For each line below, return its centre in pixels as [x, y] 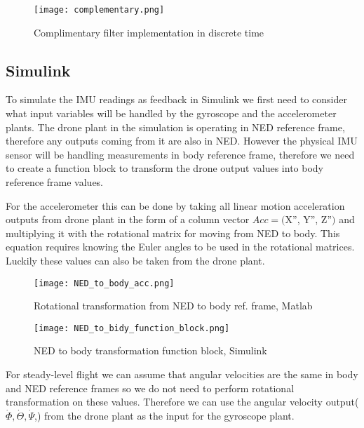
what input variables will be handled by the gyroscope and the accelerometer [171, 113]
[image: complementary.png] [99, 10]
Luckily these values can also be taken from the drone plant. [135, 260]
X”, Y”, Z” [309, 219]
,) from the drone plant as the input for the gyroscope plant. [164, 415]
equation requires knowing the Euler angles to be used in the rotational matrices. [180, 247]
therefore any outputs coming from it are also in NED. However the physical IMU [182, 141]
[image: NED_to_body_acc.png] [104, 283]
